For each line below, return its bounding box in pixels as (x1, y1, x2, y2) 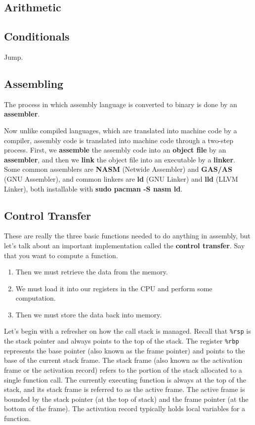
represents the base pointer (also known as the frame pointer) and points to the (4, 345, 245, 355)
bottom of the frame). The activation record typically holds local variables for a (4, 403, 246, 414)
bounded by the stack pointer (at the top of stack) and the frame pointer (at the (4, 393, 249, 404)
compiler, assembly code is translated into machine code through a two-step (4, 135, 234, 145)
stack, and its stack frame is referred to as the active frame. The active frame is (4, 384, 245, 394)
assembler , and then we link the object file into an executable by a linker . (4, 154, 235, 164)
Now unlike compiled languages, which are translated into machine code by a (4, 125, 237, 135)
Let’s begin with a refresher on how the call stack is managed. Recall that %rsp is (4, 326, 251, 336)
